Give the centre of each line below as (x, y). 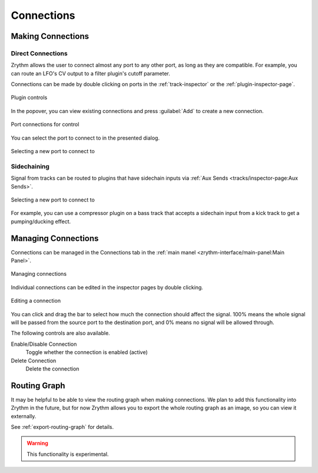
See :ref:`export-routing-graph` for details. (62, 427)
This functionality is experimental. (68, 454)
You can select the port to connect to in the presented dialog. (85, 138)
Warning (37, 443)
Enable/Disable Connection (44, 344)
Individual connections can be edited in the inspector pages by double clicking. (107, 287)
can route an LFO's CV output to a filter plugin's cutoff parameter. (90, 73)
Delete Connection (34, 360)
